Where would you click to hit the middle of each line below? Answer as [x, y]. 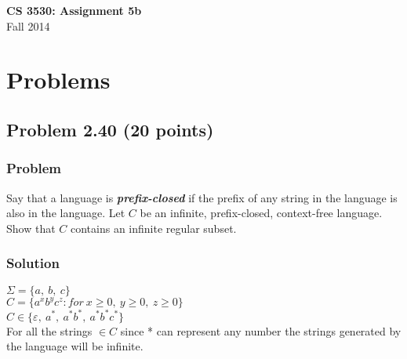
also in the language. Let [66, 213]
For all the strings [49, 330]
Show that [31, 228]
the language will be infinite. [75, 346]
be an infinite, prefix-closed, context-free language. [261, 213]
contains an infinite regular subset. [153, 228]
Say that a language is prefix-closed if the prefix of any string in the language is [202, 197]
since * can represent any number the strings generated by [261, 330]
